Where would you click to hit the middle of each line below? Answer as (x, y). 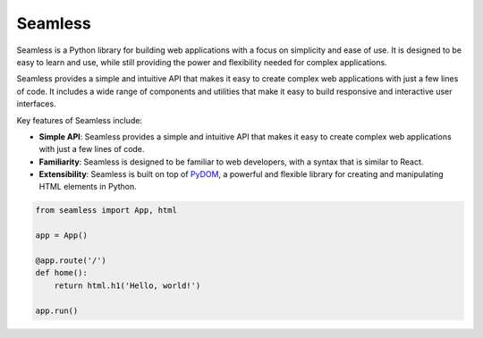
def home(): (62, 273)
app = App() (62, 236)
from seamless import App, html (106, 211)
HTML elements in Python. (88, 187)
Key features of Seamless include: (80, 120)
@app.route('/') (71, 261)
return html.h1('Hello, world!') (127, 285)
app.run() (57, 310)
